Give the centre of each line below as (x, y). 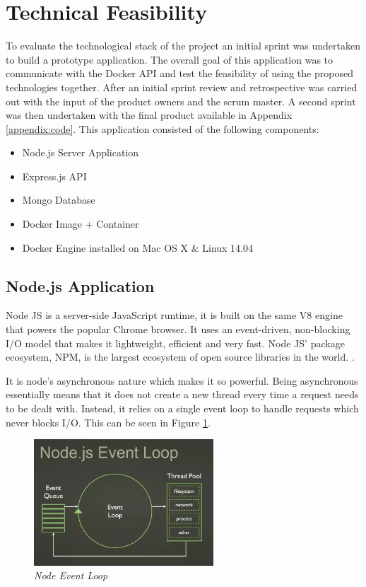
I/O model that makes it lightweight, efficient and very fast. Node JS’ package (175, 343)
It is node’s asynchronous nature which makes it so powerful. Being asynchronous (182, 380)
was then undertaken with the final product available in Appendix (149, 115)
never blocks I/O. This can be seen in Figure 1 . (108, 422)
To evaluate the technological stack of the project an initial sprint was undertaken (183, 46)
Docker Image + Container (81, 224)
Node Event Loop (71, 575)
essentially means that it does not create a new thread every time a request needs (182, 394)
